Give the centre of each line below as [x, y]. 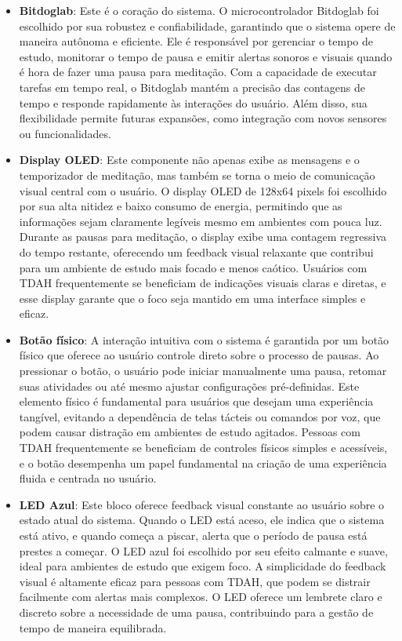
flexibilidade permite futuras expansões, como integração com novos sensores [203, 118]
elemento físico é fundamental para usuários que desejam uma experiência [196, 401]
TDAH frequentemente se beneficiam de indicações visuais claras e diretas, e [203, 283]
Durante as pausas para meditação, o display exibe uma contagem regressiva [203, 237]
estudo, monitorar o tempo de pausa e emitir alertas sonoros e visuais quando [206, 56]
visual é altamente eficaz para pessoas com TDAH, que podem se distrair [195, 581]
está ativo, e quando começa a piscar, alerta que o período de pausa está [193, 535]
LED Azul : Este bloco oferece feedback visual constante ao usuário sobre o [202, 504]
